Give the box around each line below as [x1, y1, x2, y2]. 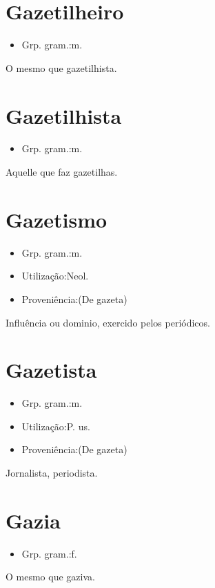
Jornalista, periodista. [6, 466, 98, 480]
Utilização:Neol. [21, 268, 89, 283]
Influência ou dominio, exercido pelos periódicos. [6, 315, 210, 329]
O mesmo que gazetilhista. [6, 60, 117, 75]
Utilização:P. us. [21, 419, 90, 433]
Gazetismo [6, 205, 107, 233]
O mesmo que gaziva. [6, 569, 95, 584]
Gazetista [6, 356, 97, 384]
